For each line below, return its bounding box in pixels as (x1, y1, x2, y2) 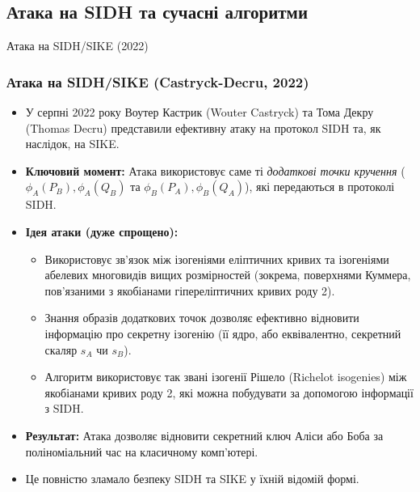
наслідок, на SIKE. (25, 135, 120, 152)
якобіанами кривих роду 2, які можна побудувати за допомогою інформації (44, 384, 414, 401)
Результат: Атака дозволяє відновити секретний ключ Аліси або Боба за (25, 426, 384, 443)
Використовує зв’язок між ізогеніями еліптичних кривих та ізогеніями (44, 250, 389, 267)
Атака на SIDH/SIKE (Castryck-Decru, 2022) (6, 71, 309, 91)
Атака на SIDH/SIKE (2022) (6, 37, 149, 54)
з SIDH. (44, 400, 84, 417)
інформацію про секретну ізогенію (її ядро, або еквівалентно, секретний (44, 324, 401, 341)
